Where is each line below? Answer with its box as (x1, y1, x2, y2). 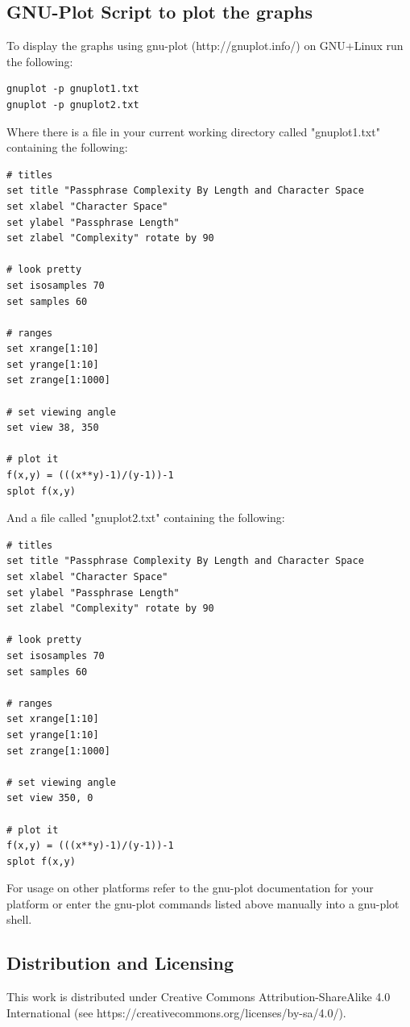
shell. (6, 911, 32, 928)
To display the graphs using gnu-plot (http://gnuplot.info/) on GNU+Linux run (6, 37, 404, 54)
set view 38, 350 (6, 422, 99, 434)
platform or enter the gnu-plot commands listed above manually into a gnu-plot (6, 895, 400, 912)
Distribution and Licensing (6, 950, 234, 975)
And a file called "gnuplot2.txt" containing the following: (6, 509, 285, 526)
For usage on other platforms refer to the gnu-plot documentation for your (6, 879, 374, 896)
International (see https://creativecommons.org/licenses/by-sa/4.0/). (6, 1004, 346, 1021)
